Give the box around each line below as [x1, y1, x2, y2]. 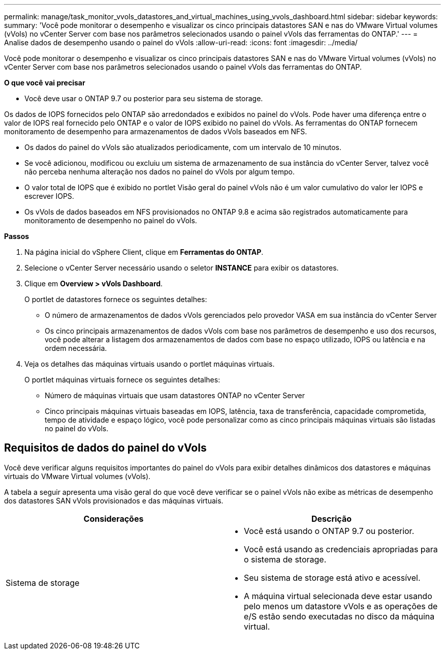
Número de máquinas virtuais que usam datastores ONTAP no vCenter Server [45, 391, 305, 400]
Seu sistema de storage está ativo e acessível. [244, 572, 421, 583]
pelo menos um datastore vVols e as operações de [244, 601, 438, 611]
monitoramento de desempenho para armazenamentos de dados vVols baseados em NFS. [4, 127, 307, 136]
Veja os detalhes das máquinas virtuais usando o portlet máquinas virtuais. [24, 360, 275, 368]
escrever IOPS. [24, 192, 74, 200]
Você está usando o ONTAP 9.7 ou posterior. [244, 525, 415, 536]
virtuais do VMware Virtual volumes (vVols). [4, 471, 151, 481]
